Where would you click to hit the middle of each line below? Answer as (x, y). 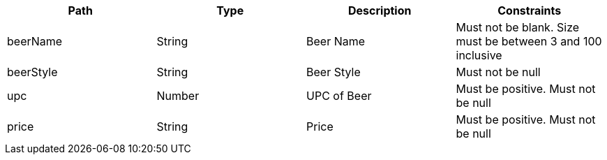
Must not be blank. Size (518, 27)
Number (178, 96)
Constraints (530, 10)
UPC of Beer (339, 96)
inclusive (479, 55)
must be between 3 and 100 (529, 41)
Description (380, 10)
